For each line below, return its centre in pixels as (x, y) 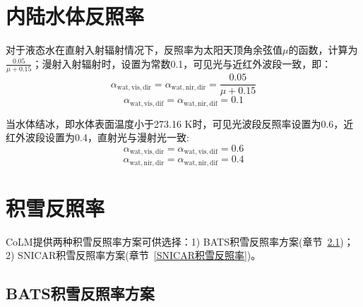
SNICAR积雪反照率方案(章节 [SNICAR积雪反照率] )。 (139, 255)
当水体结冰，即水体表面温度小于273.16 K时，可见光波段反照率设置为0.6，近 (180, 123)
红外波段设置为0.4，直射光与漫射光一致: (97, 137)
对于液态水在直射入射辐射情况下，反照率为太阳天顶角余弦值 (144, 50)
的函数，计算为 (323, 50)
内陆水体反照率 (75, 16)
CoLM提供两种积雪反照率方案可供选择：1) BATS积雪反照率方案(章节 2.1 (173, 241)
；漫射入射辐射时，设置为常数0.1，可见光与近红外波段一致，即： (182, 63)
